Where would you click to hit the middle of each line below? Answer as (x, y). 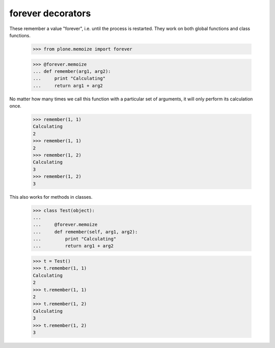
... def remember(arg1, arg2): (72, 71)
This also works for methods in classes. (51, 197)
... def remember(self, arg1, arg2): (85, 232)
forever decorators (50, 13)
